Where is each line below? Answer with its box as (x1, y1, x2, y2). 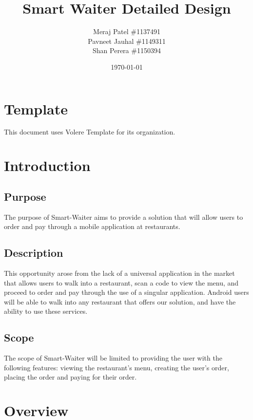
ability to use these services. (4, 306, 88, 316)
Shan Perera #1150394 (93, 45, 161, 56)
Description (4, 245, 63, 260)
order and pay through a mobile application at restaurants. (4, 221, 180, 231)
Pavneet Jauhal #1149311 (88, 36, 166, 46)
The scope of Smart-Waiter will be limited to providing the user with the (4, 353, 222, 363)
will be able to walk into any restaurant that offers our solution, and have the (4, 296, 236, 306)
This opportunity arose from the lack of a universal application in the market (4, 268, 235, 278)
